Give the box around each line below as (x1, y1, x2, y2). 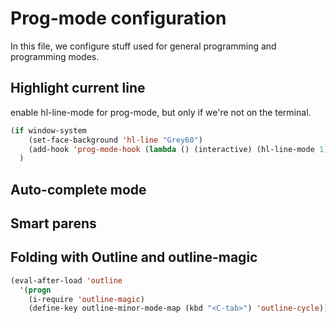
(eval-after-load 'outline (10, 275, 123, 286)
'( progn (19, 285, 52, 295)
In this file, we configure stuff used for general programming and (10, 40, 277, 52)
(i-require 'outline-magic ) (28, 294, 145, 304)
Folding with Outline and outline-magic (10, 249, 258, 266)
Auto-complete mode (10, 181, 147, 198)
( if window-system (10, 125, 87, 136)
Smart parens (10, 215, 97, 232)
